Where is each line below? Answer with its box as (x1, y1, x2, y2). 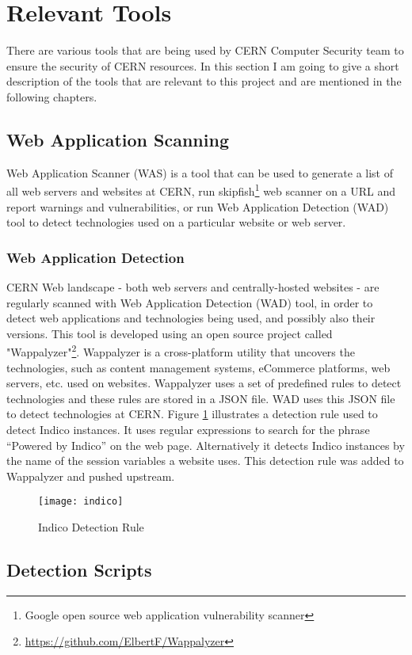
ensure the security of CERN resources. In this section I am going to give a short (6, 57, 399, 74)
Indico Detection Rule (38, 518, 144, 535)
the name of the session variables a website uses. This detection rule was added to (6, 452, 404, 469)
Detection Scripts (6, 557, 152, 581)
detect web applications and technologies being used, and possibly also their (6, 310, 376, 326)
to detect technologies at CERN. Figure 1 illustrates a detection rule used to (6, 406, 378, 422)
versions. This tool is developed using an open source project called (6, 325, 333, 341)
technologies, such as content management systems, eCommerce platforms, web (6, 359, 391, 375)
